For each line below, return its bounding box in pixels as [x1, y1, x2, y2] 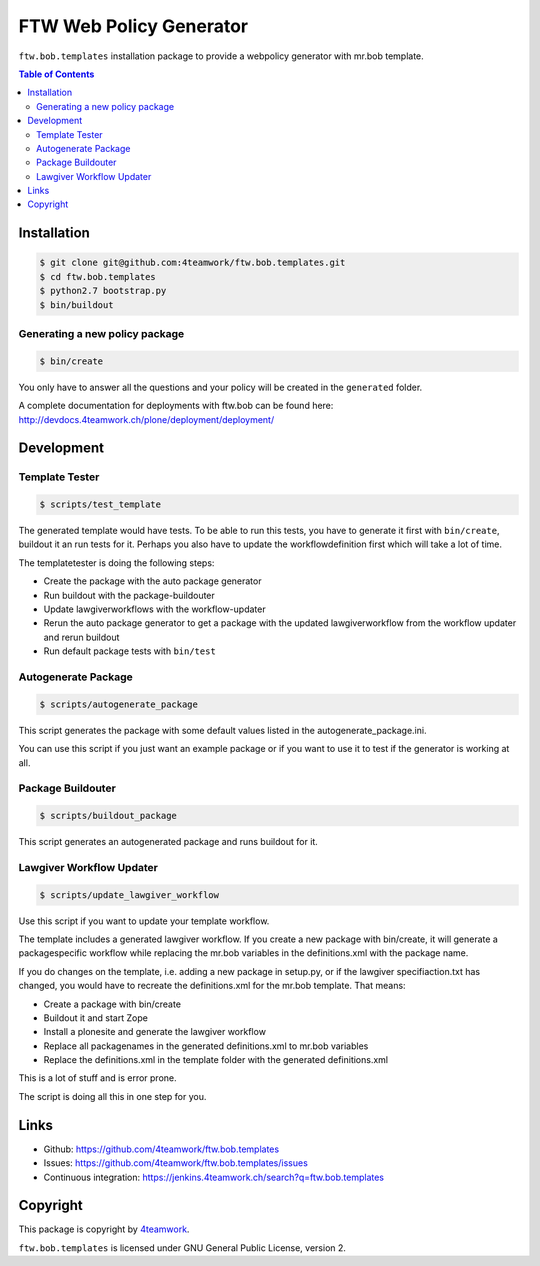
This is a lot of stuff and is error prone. [18, 1072, 177, 1084]
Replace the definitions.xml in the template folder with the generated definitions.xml [43, 1054, 389, 1066]
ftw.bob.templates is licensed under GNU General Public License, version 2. [18, 1241, 347, 1254]
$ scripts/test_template [39, 499, 162, 510]
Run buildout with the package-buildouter [43, 589, 215, 601]
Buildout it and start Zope [43, 1011, 149, 1024]
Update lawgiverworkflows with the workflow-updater [43, 603, 266, 615]
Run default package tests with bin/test [43, 645, 217, 657]
